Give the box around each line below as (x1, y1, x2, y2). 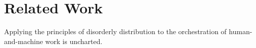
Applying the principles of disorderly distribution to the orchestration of (4, 26, 227, 37)
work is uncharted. (45, 36, 103, 46)
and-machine (4, 36, 43, 46)
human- (229, 26, 252, 37)
